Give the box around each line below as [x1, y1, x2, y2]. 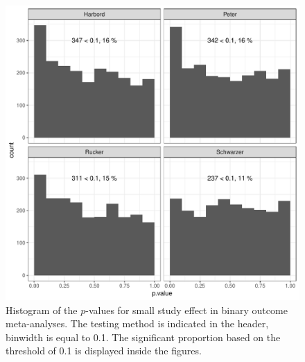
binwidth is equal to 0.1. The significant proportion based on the [6, 329, 281, 344]
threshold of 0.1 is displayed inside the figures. [6, 343, 202, 358]
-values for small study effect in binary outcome [85, 302, 288, 317]
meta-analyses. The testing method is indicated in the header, [6, 316, 269, 331]
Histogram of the [6, 302, 78, 317]
